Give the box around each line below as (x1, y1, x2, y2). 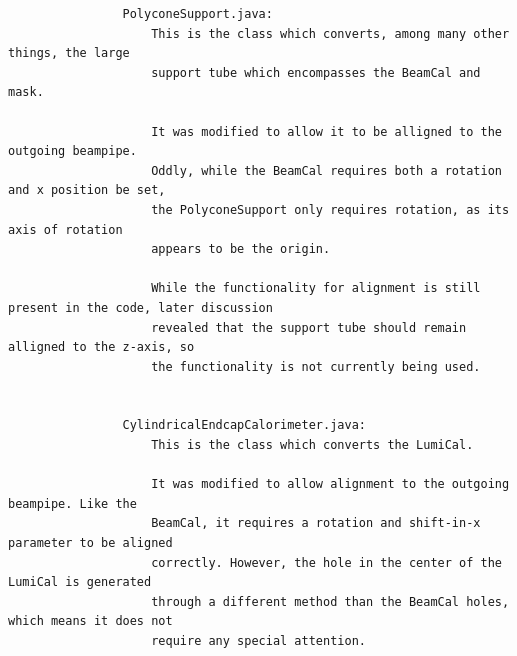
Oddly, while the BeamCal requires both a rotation (151, 163, 502, 178)
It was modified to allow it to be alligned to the (151, 124, 502, 139)
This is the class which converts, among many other (151, 26, 510, 41)
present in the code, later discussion (8, 300, 273, 315)
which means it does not (8, 614, 173, 629)
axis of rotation (8, 222, 123, 237)
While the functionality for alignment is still (151, 281, 481, 296)
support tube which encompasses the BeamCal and (151, 65, 481, 80)
